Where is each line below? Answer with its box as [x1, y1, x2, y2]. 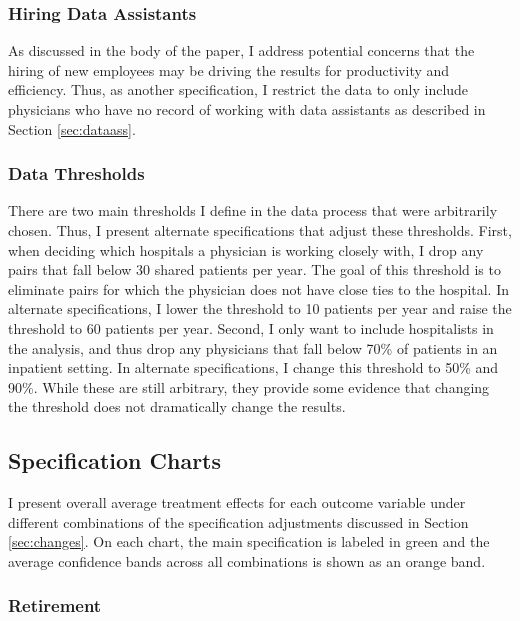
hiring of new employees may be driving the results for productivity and [8, 59, 450, 80]
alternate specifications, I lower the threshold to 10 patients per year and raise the [8, 298, 512, 319]
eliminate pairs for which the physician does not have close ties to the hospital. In [8, 278, 510, 299]
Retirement [8, 593, 102, 618]
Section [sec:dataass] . [8, 118, 136, 139]
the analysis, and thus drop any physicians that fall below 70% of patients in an [8, 337, 498, 358]
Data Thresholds [8, 161, 145, 186]
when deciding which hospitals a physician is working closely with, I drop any [8, 239, 484, 260]
